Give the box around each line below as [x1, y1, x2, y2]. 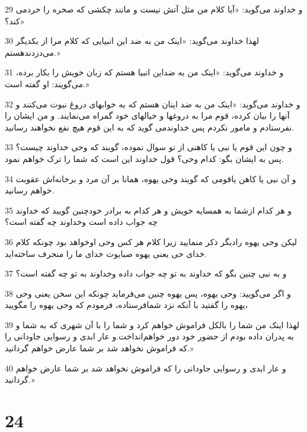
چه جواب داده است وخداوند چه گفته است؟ [5, 215, 158, 228]
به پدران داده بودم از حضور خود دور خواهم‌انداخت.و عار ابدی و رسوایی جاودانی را [5, 330, 294, 342]
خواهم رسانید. [5, 184, 55, 196]
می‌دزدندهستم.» [5, 46, 60, 58]
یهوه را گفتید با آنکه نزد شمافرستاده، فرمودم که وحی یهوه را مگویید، [5, 298, 248, 311]
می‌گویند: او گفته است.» [5, 77, 89, 90]
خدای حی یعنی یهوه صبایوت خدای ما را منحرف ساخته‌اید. [5, 247, 207, 259]
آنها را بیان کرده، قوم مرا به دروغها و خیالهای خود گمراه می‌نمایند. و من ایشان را [5, 109, 290, 122]
